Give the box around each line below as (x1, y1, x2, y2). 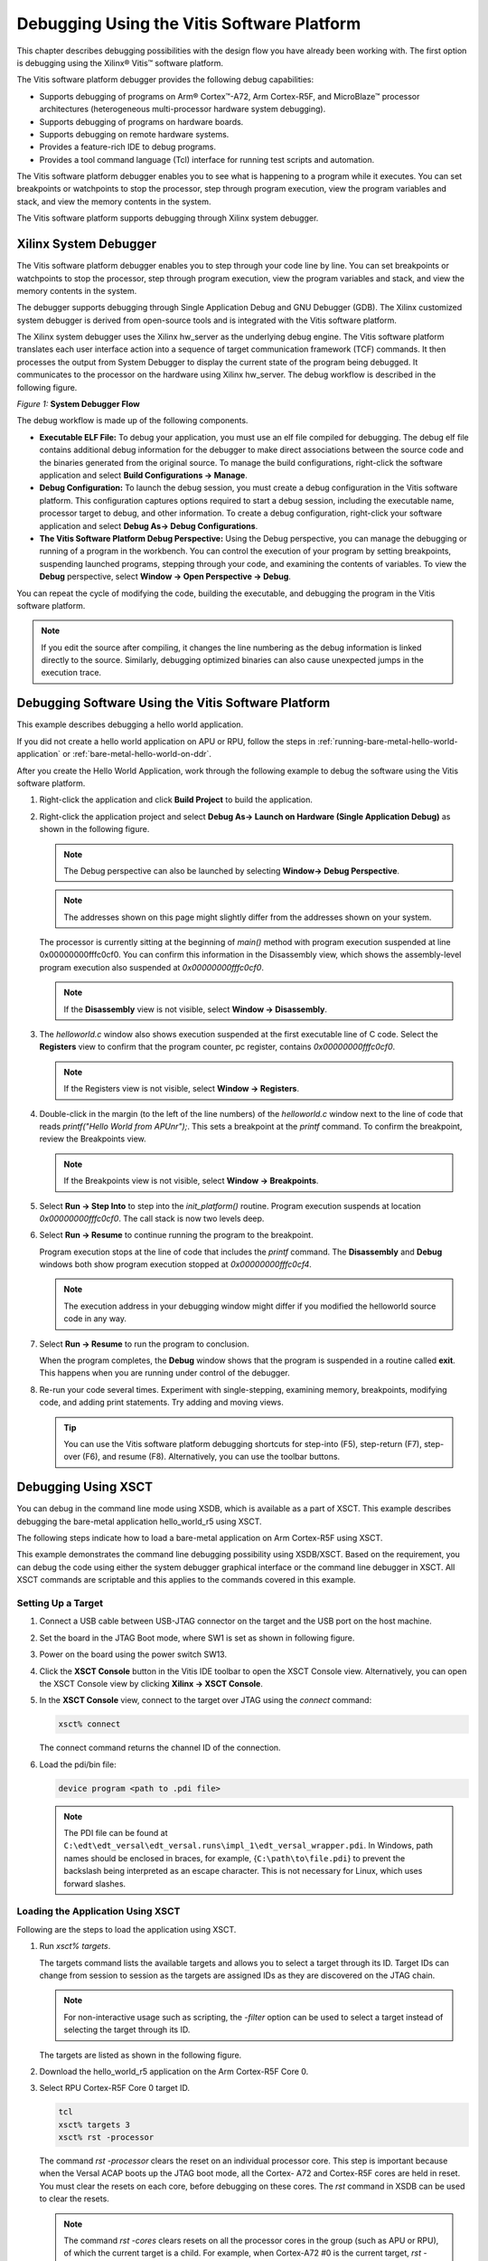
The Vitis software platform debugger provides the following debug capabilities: (16, 74, 314, 85)
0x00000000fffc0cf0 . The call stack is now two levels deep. (39, 1213, 265, 1224)
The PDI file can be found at (63, 1828, 168, 1839)
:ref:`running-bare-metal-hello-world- (317, 735, 458, 746)
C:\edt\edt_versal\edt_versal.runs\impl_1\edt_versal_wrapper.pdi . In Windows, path (63, 1840, 434, 1851)
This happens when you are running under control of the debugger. (39, 1367, 290, 1378)
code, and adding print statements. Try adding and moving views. (39, 1397, 284, 1408)
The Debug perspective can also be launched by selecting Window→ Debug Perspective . (63, 865, 400, 876)
